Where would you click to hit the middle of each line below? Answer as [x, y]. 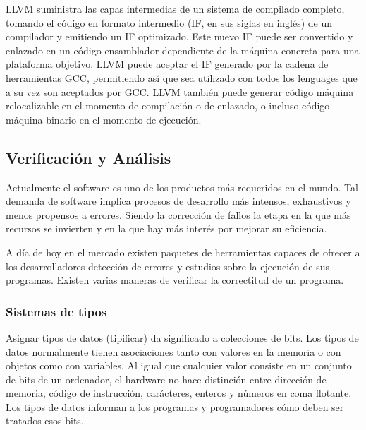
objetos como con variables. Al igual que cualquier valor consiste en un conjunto [179, 365]
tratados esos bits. [45, 420]
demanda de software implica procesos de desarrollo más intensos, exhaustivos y [178, 201]
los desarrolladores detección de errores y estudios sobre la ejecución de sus [168, 266]
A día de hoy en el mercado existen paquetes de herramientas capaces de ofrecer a [183, 252]
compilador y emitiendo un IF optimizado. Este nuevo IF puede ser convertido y [179, 36]
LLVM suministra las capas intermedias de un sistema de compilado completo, [175, 8]
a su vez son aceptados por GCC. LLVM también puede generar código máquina [180, 91]
